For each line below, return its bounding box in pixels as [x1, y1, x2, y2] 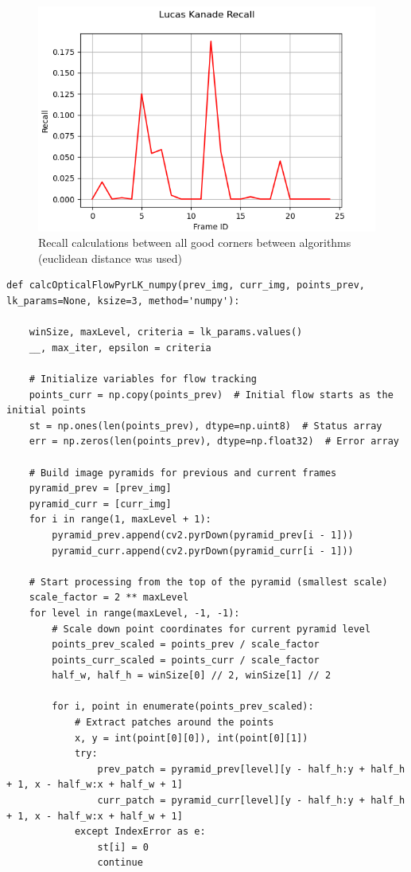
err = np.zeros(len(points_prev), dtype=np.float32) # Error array [29, 436, 399, 448]
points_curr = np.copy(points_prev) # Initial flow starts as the [29, 389, 394, 401]
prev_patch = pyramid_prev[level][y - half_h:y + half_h [97, 763, 405, 775]
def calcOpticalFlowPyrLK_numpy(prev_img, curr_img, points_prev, [6, 280, 366, 291]
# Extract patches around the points [74, 717, 274, 729]
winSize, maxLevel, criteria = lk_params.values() [29, 327, 303, 338]
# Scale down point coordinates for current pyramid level [52, 623, 371, 635]
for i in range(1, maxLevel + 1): [29, 514, 211, 526]
